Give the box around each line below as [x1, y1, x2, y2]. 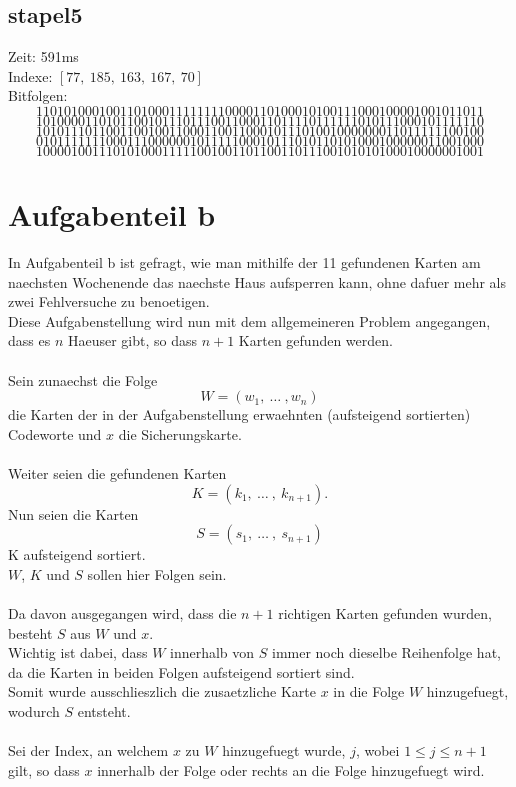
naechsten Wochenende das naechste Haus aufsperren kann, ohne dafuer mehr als [8, 271, 507, 292]
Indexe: [8, 65, 53, 86]
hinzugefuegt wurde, [222, 740, 346, 761]
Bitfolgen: [8, 85, 68, 106]
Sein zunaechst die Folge [8, 369, 158, 390]
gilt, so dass [8, 759, 80, 780]
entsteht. [77, 700, 131, 721]
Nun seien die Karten [8, 503, 139, 524]
